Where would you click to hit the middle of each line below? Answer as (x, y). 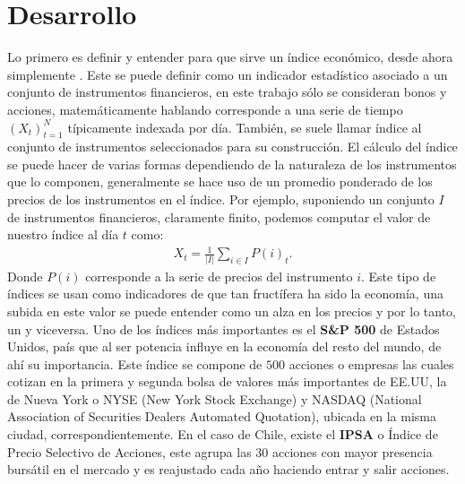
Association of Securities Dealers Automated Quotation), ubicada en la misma (222, 416)
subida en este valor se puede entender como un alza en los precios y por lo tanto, (232, 311)
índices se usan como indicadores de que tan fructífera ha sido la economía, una (225, 294)
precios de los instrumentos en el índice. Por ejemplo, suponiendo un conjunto (221, 199)
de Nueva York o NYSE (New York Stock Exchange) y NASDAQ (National (215, 398)
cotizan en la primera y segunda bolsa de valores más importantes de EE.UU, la (227, 381)
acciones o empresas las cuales (371, 363)
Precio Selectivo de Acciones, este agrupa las (129, 451)
